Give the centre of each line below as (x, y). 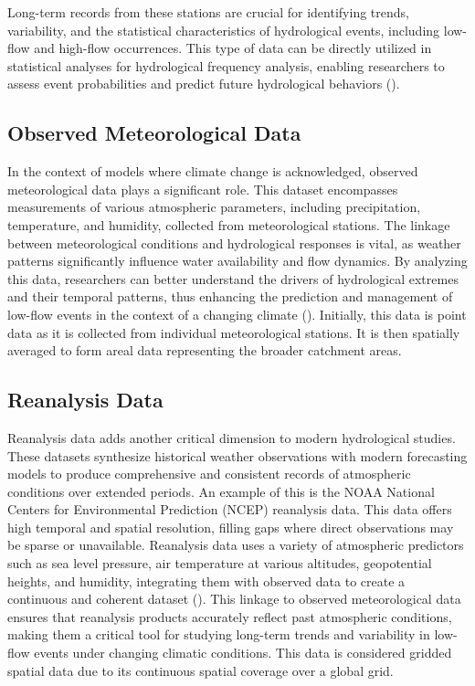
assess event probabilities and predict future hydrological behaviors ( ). (204, 84)
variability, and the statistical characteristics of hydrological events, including (224, 30)
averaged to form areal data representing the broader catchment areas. (205, 350)
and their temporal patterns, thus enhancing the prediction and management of (230, 296)
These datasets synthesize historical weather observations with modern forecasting (237, 455)
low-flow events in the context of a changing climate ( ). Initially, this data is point (237, 314)
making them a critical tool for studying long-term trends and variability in (219, 634)
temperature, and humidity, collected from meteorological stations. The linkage (229, 224)
